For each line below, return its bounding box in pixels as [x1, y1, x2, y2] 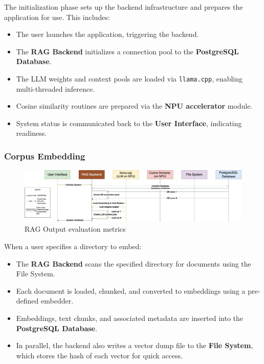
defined [16, 295, 39, 306]
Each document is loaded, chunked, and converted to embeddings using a [16, 285, 246, 296]
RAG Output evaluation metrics [25, 224, 126, 234]
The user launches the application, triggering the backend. [16, 29, 199, 39]
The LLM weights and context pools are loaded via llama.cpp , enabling [16, 73, 243, 84]
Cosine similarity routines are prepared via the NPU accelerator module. [16, 100, 253, 111]
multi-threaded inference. [16, 83, 95, 94]
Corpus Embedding [4, 149, 85, 162]
